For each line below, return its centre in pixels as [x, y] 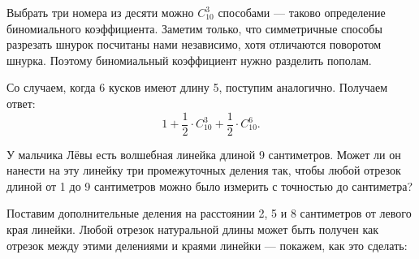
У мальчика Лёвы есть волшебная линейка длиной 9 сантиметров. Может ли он [204, 154]
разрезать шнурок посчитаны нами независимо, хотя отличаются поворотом [194, 44]
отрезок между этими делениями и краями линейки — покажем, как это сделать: [207, 245]
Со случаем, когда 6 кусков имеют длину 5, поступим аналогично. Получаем [197, 87]
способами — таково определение [302, 12]
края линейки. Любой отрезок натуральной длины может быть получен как [193, 229]
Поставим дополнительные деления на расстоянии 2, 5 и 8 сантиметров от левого [209, 213]
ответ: [21, 103]
